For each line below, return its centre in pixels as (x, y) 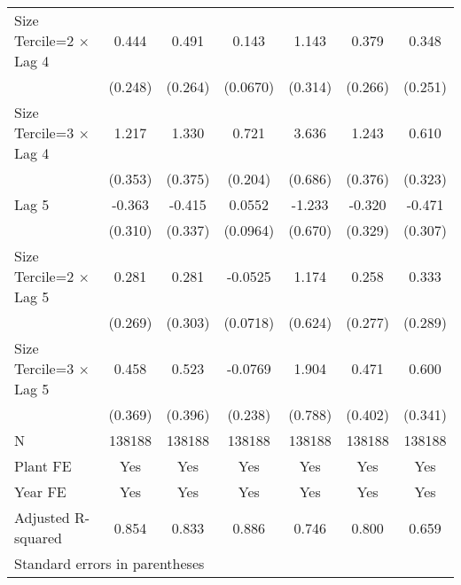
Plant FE (43, 466)
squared (38, 538)
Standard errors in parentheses (109, 563)
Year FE (40, 491)
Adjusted (42, 517)
